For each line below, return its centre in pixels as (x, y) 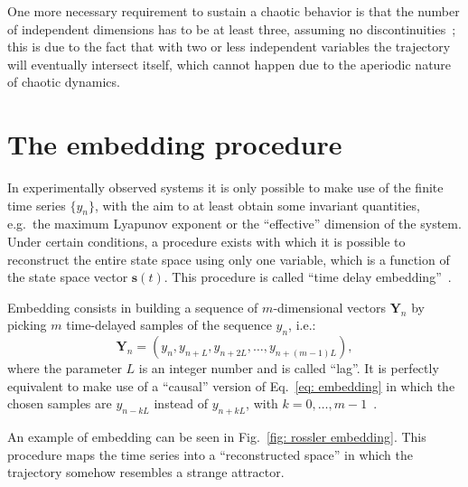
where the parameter (65, 368)
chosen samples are (60, 403)
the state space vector (68, 277)
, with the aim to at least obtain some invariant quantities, (257, 205)
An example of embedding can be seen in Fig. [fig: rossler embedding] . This (217, 437)
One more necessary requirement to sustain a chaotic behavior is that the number (234, 11)
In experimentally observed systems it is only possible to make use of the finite (225, 187)
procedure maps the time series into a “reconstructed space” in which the (210, 454)
